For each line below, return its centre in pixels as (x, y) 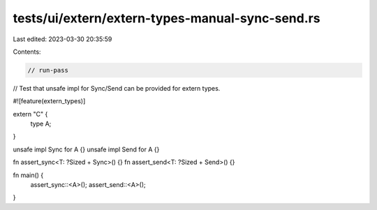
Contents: (27, 52)
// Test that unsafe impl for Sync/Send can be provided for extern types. (117, 88)
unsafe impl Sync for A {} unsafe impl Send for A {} (86, 149)
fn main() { (28, 175)
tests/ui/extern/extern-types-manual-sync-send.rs (167, 18)
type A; (41, 124)
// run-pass (48, 70)
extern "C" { (30, 114)
